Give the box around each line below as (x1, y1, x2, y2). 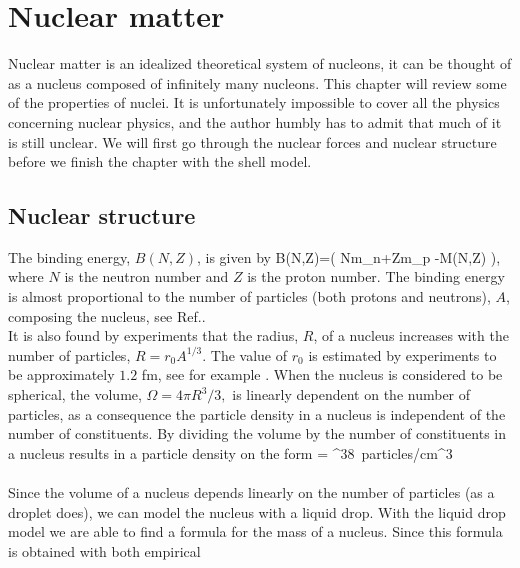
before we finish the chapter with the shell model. (8, 151, 312, 172)
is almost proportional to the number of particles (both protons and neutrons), (8, 286, 491, 307)
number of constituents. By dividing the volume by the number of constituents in (8, 423, 506, 444)
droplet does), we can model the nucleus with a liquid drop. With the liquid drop (8, 501, 506, 522)
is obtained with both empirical (8, 540, 201, 561)
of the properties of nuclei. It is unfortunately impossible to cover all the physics (8, 92, 500, 113)
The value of (210, 344, 288, 365)
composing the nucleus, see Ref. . (8, 305, 206, 326)
